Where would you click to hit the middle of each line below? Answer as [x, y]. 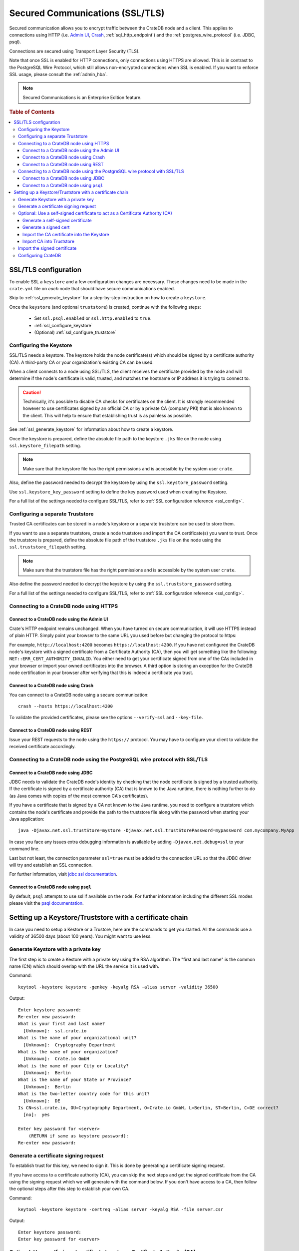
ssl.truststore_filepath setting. [48, 547]
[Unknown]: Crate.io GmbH [56, 1059]
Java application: [27, 819]
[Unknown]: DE [42, 1101]
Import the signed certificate [47, 248]
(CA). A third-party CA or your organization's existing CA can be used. [82, 362]
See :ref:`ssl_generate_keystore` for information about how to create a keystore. [91, 429]
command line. [24, 849]
